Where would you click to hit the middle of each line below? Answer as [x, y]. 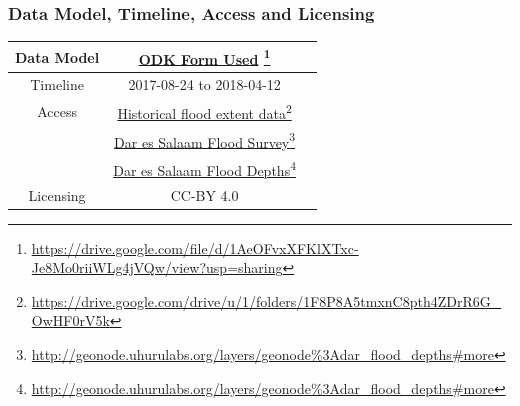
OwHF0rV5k [70, 320]
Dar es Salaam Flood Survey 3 [205, 140]
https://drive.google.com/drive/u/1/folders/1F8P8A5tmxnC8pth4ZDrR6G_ [266, 300]
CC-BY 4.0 [204, 194]
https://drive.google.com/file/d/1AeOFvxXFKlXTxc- [195, 247]
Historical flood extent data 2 [204, 111]
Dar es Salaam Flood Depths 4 [204, 168]
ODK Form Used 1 [204, 57]
